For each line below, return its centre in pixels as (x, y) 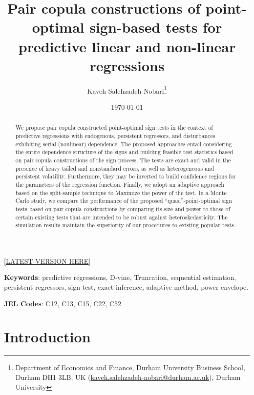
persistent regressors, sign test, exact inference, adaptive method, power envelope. (126, 287)
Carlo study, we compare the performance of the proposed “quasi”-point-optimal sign (124, 201)
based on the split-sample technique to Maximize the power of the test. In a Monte (121, 192)
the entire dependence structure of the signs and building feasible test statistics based (124, 152)
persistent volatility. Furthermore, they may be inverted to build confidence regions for (126, 176)
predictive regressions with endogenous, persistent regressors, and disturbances (115, 135)
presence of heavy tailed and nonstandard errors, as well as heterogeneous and (115, 168)
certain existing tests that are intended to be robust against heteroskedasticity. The (121, 217)
